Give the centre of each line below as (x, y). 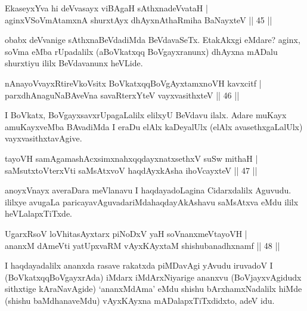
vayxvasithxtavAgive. (44, 138)
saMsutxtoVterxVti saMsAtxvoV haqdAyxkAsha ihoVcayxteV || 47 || (131, 170)
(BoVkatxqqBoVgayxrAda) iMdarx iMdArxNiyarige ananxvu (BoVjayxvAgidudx (153, 277)
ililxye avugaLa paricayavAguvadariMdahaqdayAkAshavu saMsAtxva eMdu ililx (152, 201)
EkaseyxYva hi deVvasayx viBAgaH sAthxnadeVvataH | (106, 8)
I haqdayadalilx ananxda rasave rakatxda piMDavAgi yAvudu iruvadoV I (139, 265)
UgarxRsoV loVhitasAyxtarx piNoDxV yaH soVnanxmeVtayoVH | (126, 233)
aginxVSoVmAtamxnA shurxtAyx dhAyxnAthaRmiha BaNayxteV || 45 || (139, 19)
